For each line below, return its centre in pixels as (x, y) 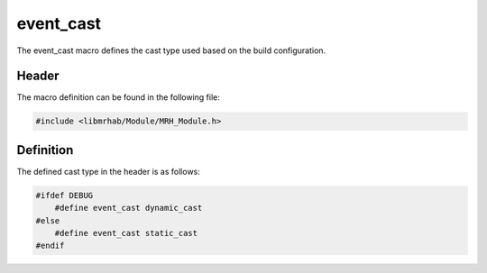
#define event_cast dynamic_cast (129, 208)
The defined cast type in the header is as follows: (108, 171)
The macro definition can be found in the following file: (119, 97)
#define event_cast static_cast (126, 233)
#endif (50, 246)
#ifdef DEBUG (64, 195)
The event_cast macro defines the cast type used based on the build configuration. (171, 50)
